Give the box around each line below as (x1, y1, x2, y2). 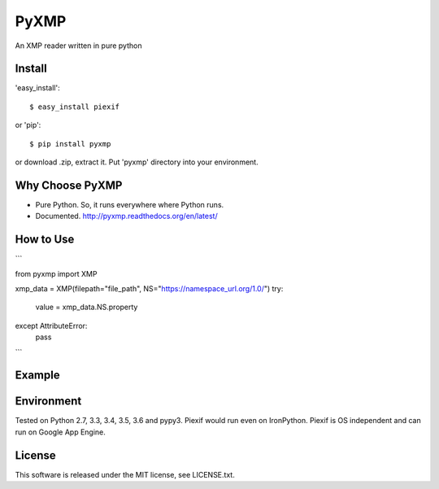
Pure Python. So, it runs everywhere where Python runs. (35, 199, 224, 209)
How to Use (15, 233, 75, 247)
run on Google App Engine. (15, 427, 106, 437)
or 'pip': (15, 120, 41, 130)
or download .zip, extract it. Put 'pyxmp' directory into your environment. (15, 157, 259, 167)
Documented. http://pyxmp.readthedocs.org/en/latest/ (35, 212, 219, 221)
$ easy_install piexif (29, 102, 120, 111)
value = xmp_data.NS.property (35, 302, 138, 312)
